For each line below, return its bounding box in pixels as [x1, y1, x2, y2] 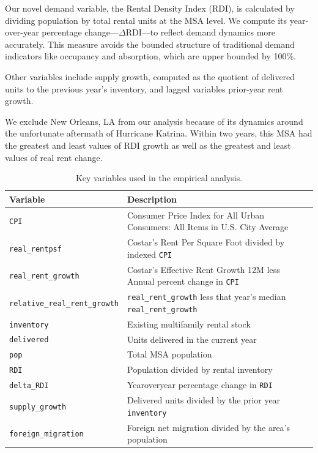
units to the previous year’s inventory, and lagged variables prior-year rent [5, 82, 283, 95]
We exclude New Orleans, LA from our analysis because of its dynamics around [5, 114, 303, 127]
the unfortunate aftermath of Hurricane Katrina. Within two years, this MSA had [5, 127, 312, 140]
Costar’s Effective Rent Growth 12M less [127, 263, 280, 275]
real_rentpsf [9, 244, 62, 253]
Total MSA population [127, 348, 212, 361]
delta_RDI [9, 381, 49, 391]
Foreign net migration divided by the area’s [127, 421, 290, 433]
